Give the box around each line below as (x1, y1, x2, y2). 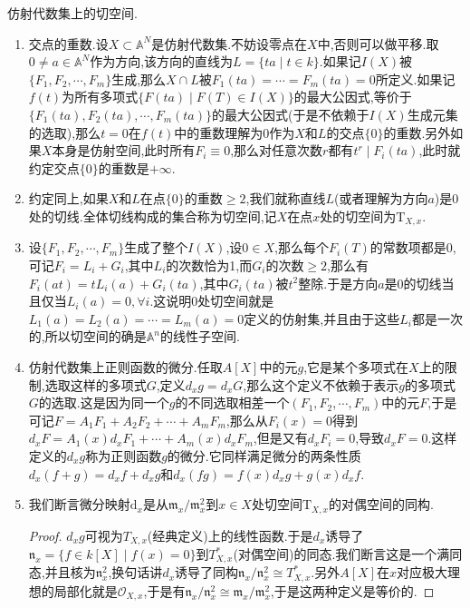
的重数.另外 (383, 123, 451, 142)
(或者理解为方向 (333, 189, 428, 208)
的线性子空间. (159, 327, 240, 346)
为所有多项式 (62, 87, 139, 106)
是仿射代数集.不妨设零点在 (151, 34, 308, 53)
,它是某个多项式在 (303, 357, 409, 376)
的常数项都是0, (369, 238, 456, 257)
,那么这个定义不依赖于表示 (243, 375, 399, 394)
